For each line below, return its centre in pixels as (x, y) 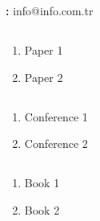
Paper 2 (44, 77)
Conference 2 (56, 143)
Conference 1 (56, 116)
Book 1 (42, 183)
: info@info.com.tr (50, 11)
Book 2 (42, 209)
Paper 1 (44, 50)
